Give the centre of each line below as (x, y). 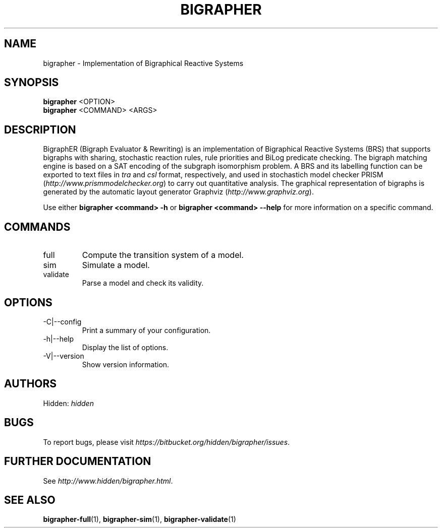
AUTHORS (31, 384)
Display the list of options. (125, 347)
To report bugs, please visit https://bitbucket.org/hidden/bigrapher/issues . (167, 442)
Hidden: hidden (68, 403)
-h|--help (59, 339)
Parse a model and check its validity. (143, 283)
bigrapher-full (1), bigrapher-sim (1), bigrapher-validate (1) (140, 519)
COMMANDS (37, 227)
